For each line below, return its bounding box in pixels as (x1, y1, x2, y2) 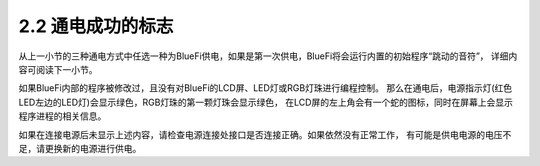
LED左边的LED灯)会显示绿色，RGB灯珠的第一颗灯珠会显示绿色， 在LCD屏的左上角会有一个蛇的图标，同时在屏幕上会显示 (18, 96, 514, 108)
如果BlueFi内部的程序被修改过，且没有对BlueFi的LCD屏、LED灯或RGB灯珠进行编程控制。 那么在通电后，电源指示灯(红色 (18, 82, 513, 94)
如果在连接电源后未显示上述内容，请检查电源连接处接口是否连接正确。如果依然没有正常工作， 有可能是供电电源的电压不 (18, 128, 512, 140)
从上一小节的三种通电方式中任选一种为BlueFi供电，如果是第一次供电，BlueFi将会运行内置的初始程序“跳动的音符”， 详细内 (18, 50, 518, 62)
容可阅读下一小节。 (18, 63, 98, 75)
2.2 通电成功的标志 (18, 15, 174, 37)
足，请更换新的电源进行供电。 (18, 142, 142, 154)
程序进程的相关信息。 (18, 110, 107, 122)
